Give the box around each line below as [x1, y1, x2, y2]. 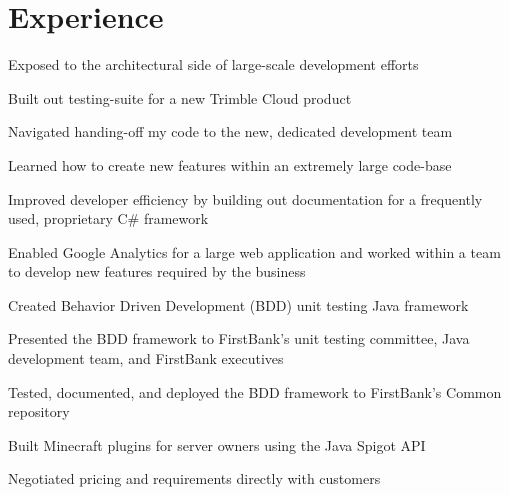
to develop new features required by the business [8, 261, 306, 282]
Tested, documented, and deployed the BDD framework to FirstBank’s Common [8, 381, 502, 402]
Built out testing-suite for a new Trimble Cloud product [8, 87, 352, 108]
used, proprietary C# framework [8, 208, 209, 229]
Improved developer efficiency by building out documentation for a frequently [8, 188, 483, 209]
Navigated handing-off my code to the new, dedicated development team [8, 121, 453, 142]
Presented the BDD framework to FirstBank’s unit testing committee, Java [8, 328, 470, 349]
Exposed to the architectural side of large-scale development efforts [8, 54, 419, 75]
